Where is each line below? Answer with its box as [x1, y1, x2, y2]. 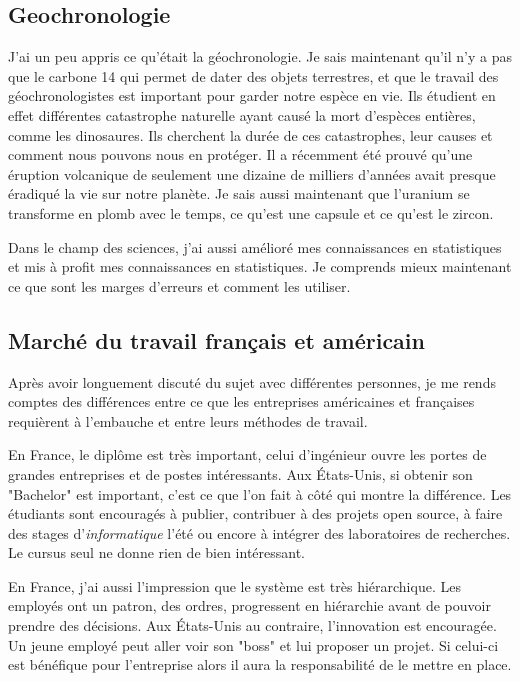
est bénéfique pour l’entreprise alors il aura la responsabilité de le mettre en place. [8, 654, 512, 675]
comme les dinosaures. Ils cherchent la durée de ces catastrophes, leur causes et [8, 124, 493, 145]
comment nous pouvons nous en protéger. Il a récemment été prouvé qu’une [8, 144, 473, 165]
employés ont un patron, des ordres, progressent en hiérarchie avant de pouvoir [8, 595, 491, 616]
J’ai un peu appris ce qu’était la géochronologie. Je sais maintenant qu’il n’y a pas [8, 46, 513, 67]
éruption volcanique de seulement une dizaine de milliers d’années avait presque [8, 163, 496, 184]
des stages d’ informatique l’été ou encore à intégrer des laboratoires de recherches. [8, 522, 511, 543]
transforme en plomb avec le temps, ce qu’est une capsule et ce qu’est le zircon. [8, 202, 494, 223]
